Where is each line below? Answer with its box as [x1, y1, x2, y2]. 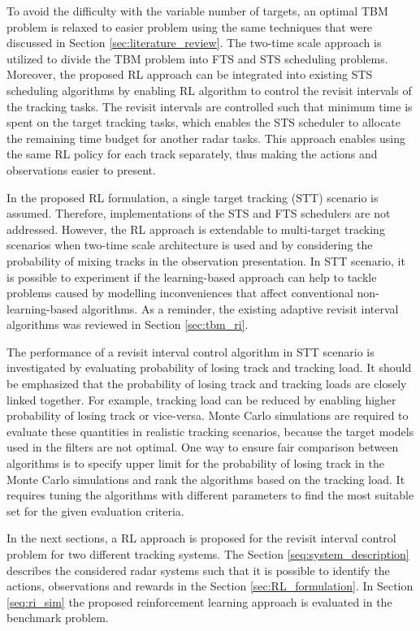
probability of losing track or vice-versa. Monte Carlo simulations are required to [6, 407, 409, 424]
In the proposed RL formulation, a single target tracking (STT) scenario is [6, 188, 379, 205]
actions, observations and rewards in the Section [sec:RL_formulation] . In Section [6, 577, 414, 594]
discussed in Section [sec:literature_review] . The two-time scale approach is [6, 34, 382, 51]
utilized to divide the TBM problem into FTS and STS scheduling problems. [6, 50, 388, 67]
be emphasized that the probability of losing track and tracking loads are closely [6, 375, 407, 392]
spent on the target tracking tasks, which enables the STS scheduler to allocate [6, 114, 401, 131]
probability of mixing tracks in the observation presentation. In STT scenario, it [6, 252, 405, 269]
